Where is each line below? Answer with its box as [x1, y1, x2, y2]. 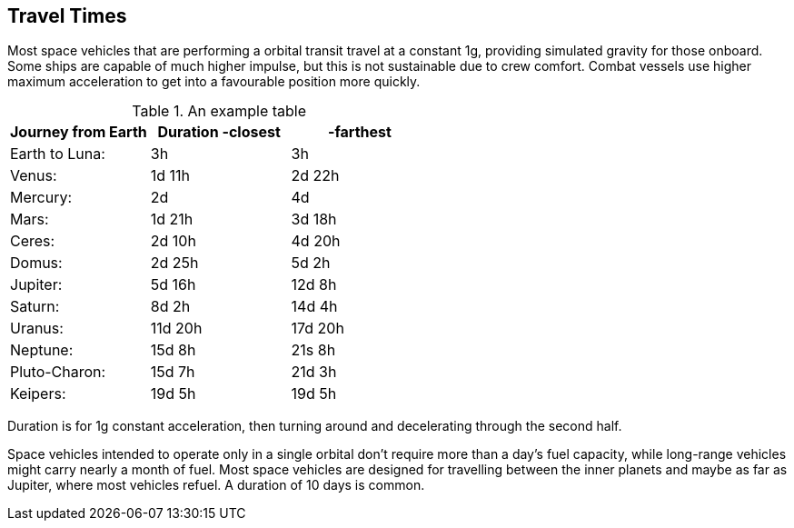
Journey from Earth [10, 123, 147, 142]
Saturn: [10, 297, 60, 316]
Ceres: [10, 232, 55, 251]
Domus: [10, 254, 63, 273]
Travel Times [7, 5, 127, 27]
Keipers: [10, 384, 66, 403]
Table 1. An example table [132, 102, 307, 121]
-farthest [328, 123, 392, 142]
